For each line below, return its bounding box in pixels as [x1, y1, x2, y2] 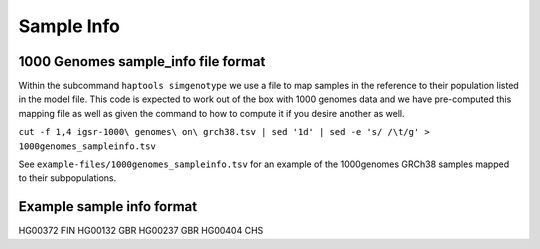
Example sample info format [18, 198, 198, 215]
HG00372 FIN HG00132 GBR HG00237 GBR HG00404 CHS [18, 225, 264, 237]
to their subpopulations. [18, 172, 117, 184]
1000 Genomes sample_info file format [18, 53, 266, 70]
